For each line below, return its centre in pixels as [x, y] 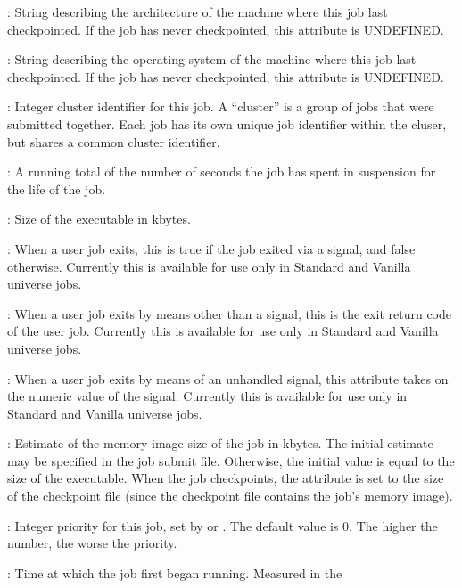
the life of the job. [57, 188]
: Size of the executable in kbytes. [99, 219]
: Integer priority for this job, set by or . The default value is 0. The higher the [223, 525]
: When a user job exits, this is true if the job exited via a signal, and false [211, 248]
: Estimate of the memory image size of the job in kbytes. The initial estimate [220, 443]
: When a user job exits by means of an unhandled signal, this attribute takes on [228, 378]
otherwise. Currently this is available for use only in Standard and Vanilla [209, 266]
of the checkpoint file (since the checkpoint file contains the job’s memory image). [230, 496]
